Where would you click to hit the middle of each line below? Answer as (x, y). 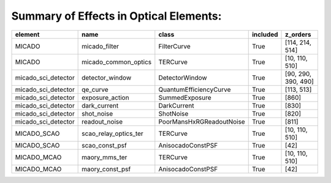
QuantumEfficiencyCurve (195, 89)
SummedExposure (185, 97)
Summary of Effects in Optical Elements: (116, 16)
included (265, 34)
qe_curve (95, 89)
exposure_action (105, 97)
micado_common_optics (117, 62)
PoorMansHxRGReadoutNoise (202, 121)
